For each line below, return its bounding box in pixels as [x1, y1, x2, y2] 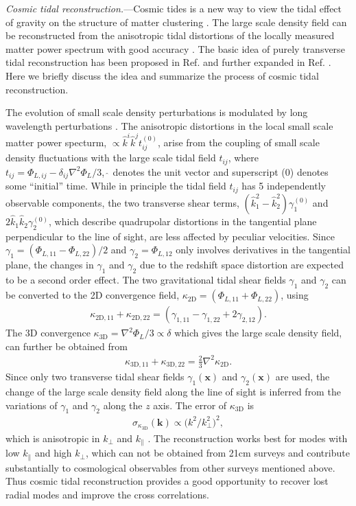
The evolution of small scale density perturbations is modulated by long [5, 105, 308, 119]
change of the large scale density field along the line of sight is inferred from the [5, 384, 341, 399]
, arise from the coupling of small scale [157, 135, 320, 150]
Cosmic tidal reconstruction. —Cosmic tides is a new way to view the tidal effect [5, 1, 342, 15]
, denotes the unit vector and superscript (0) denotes [102, 164, 329, 179]
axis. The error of [153, 398, 227, 412]
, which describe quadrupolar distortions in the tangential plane [49, 214, 317, 229]
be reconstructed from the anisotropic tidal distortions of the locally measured [5, 28, 335, 43]
